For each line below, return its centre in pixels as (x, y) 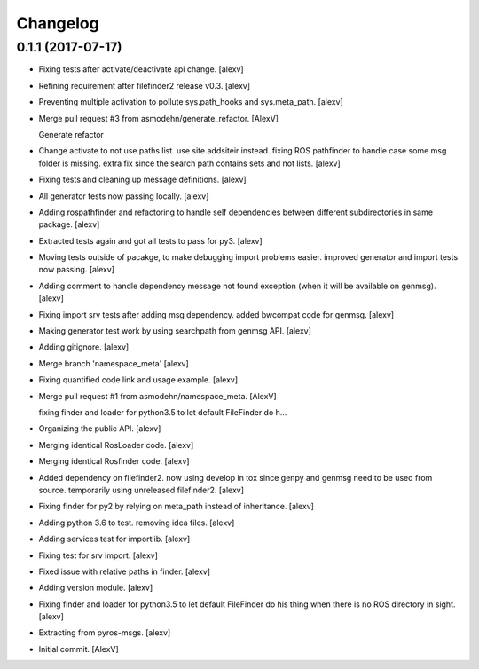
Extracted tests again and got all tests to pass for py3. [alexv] (151, 240)
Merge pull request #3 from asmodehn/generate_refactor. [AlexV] (159, 118)
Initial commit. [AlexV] (79, 649)
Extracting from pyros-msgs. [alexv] (105, 633)
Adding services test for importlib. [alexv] (114, 539)
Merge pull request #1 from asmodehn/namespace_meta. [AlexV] (157, 396)
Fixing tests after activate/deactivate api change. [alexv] (141, 69)
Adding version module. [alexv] (96, 588)
